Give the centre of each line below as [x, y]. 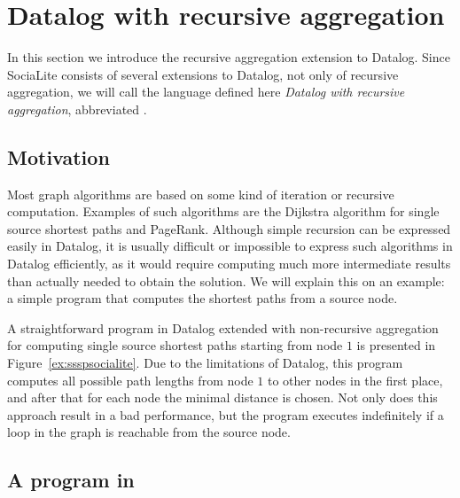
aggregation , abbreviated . [77, 109]
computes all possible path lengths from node [130, 380]
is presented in [396, 345]
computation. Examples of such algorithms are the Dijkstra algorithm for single [223, 211]
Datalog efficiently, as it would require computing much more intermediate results [229, 264]
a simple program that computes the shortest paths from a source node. [203, 298]
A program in [71, 480]
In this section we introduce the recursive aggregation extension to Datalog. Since [229, 57]
